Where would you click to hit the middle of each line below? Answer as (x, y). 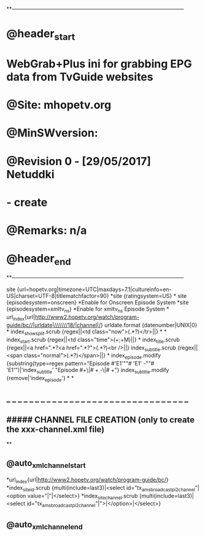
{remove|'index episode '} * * (40, 379)
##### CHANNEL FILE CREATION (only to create (101, 420)
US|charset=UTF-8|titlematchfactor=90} (58, 296)
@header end (39, 260)
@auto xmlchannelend (44, 525)
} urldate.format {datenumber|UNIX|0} (149, 325)
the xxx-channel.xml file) (56, 429)
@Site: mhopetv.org (59, 105)
